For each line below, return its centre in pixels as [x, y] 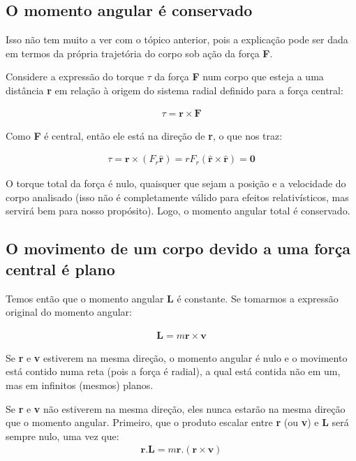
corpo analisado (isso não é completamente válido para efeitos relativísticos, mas [177, 197]
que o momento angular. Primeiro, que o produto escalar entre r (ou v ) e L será [177, 422]
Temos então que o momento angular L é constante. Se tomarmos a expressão [172, 298]
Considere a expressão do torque [75, 76]
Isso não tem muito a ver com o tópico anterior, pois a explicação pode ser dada [177, 39]
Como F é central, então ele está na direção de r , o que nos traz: [144, 135]
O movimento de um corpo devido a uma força [178, 248]
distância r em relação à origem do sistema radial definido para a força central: [175, 90]
